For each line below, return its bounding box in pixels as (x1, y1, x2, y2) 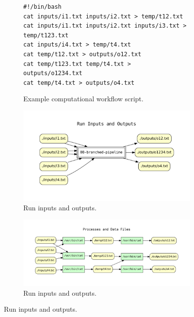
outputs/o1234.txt (23, 70, 82, 77)
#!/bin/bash (23, 3, 62, 10)
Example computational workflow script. (23, 94, 144, 104)
